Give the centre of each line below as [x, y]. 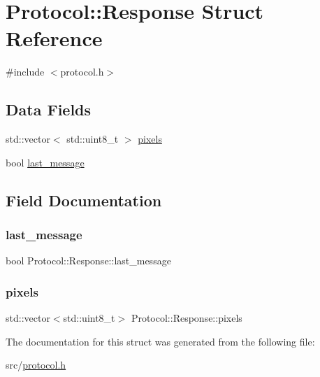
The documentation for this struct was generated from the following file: [160, 341]
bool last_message [45, 162]
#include [25, 72]
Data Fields [49, 109]
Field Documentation [84, 200]
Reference [54, 38]
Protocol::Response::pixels [187, 318]
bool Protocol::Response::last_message [88, 261]
